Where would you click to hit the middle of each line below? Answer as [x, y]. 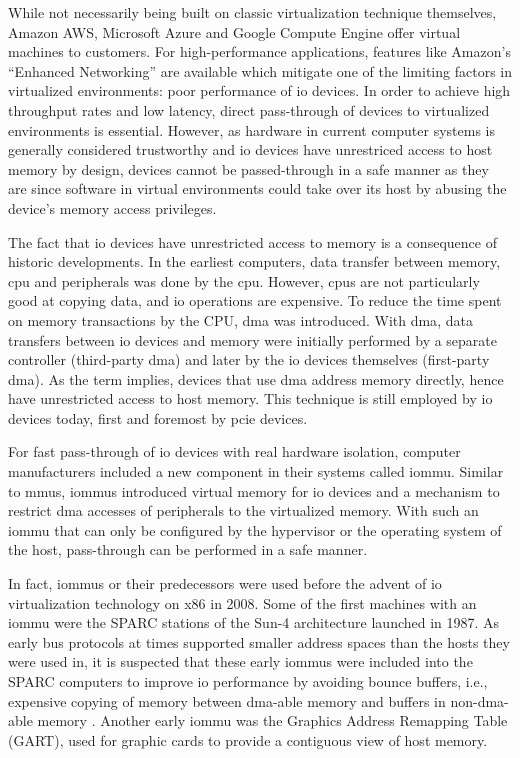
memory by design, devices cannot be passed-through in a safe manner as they [248, 168]
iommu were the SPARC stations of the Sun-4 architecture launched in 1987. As [254, 622]
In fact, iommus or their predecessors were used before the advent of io [225, 583]
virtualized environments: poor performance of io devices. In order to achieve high [259, 90]
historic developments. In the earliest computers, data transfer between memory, [254, 261]
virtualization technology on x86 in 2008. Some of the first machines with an [242, 602]
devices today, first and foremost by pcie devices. [158, 417]
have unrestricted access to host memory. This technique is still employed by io [250, 398]
